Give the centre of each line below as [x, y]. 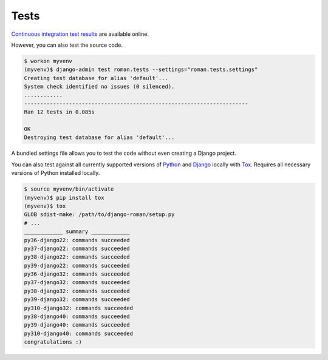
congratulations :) [53, 342]
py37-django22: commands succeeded [77, 248]
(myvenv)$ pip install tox [64, 198]
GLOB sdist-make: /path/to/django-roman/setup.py [99, 215]
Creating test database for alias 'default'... [96, 78]
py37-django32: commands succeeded [77, 283]
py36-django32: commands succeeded [77, 274]
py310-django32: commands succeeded [79, 308]
